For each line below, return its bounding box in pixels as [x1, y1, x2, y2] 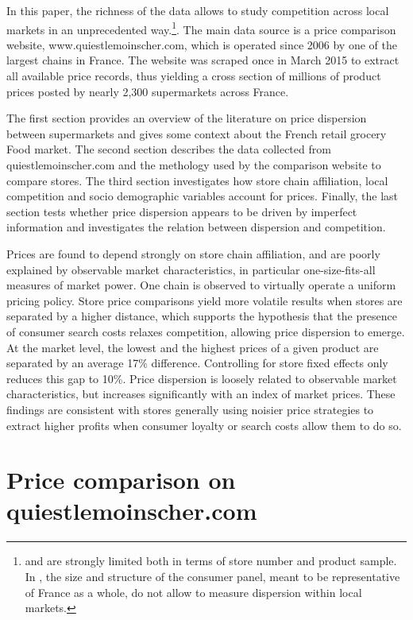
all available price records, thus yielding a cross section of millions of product [6, 68, 381, 84]
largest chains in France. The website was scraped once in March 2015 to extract [6, 52, 399, 68]
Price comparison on [6, 463, 236, 496]
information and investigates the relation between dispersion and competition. [6, 219, 386, 235]
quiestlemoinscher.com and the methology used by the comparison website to [6, 157, 381, 172]
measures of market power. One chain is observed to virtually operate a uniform [6, 277, 396, 293]
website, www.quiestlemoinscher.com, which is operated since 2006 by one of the [6, 36, 397, 52]
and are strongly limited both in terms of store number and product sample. [25, 552, 397, 569]
